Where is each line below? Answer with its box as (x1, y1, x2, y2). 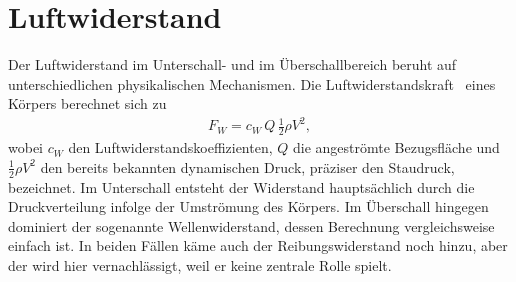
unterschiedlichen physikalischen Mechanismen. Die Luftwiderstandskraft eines (8, 73, 496, 94)
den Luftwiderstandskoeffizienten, (68, 137, 273, 158)
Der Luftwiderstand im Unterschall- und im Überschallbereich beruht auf (8, 54, 457, 75)
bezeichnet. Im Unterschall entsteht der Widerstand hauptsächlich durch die (8, 176, 475, 197)
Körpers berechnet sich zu (8, 93, 167, 114)
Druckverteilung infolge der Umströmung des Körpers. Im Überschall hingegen (8, 196, 489, 217)
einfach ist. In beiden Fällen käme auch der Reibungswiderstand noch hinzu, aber (8, 235, 508, 256)
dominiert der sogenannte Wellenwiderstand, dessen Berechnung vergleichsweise (8, 215, 495, 236)
